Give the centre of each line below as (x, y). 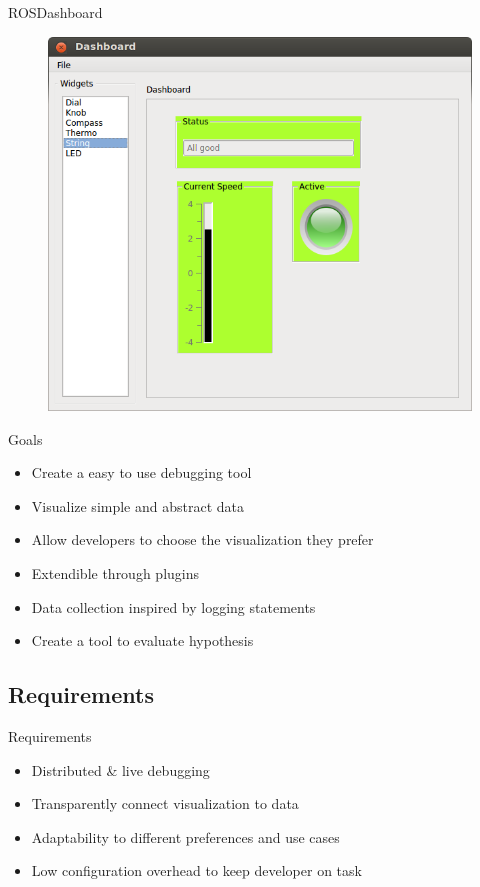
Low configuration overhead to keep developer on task (196, 870)
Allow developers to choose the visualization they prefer (202, 539)
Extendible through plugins (115, 573)
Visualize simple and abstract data (138, 505)
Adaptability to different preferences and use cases (185, 836)
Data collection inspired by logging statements (173, 606)
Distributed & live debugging (120, 769)
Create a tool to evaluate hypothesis (142, 640)
